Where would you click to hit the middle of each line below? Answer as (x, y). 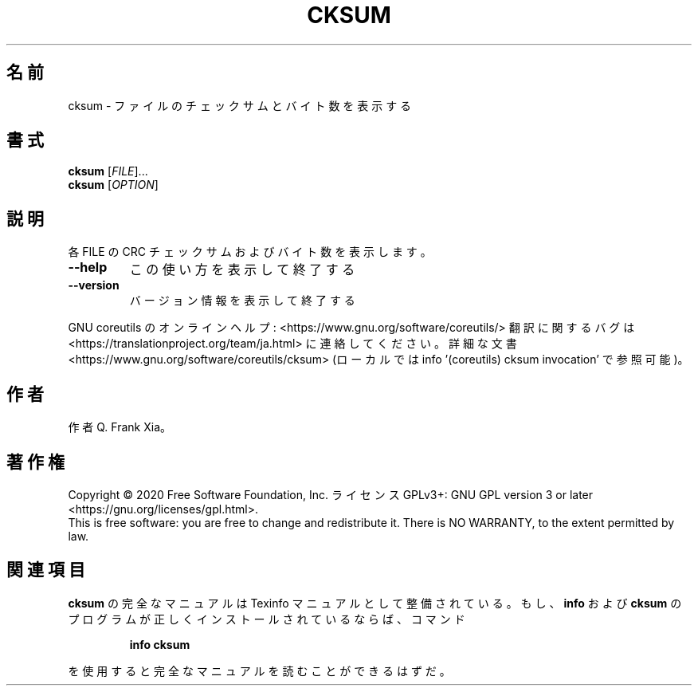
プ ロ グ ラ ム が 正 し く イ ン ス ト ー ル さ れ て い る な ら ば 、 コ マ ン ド (267, 619)
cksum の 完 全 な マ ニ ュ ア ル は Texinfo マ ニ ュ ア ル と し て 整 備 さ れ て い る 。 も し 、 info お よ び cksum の (375, 603)
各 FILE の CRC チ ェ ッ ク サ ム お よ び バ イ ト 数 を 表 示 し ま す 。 (250, 252)
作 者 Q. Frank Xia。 (120, 427)
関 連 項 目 (46, 570)
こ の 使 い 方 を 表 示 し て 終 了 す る (242, 270)
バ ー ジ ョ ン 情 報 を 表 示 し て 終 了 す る (242, 301)
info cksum (160, 644)
